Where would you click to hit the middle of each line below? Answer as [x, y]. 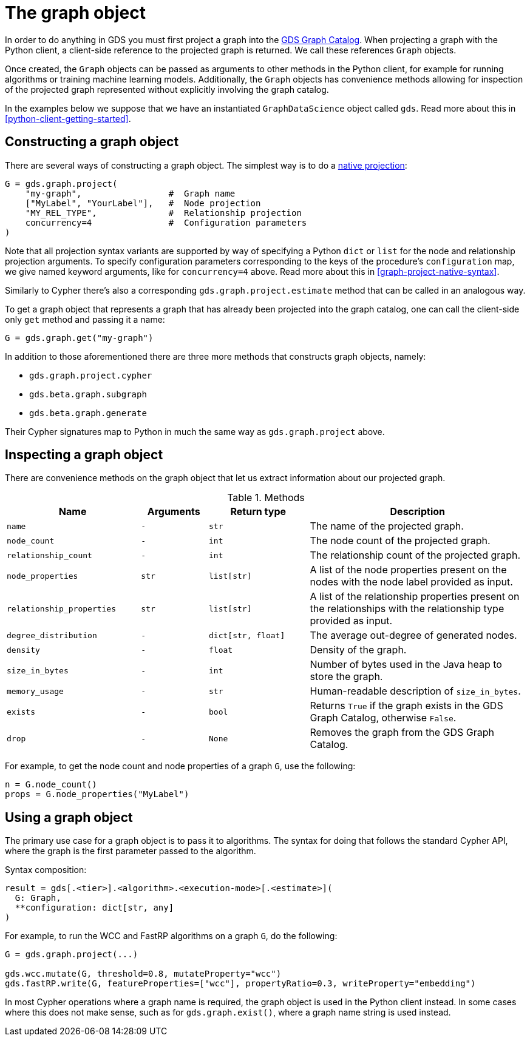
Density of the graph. [358, 650]
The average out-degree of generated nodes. [413, 635]
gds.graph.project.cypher [91, 375]
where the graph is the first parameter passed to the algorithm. [131, 851]
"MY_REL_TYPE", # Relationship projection [163, 213]
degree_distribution [52, 635]
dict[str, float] [247, 635]
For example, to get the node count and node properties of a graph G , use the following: [180, 766]
